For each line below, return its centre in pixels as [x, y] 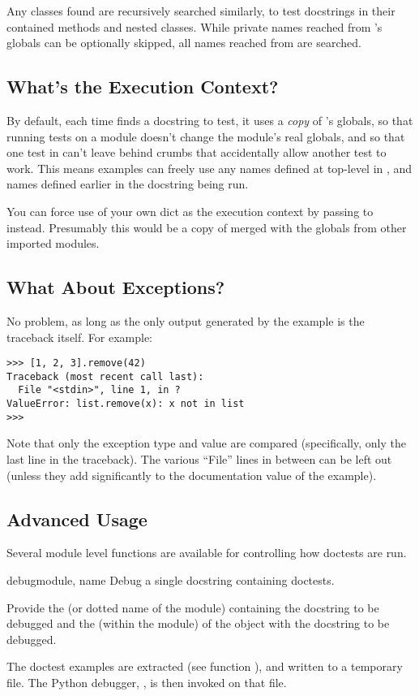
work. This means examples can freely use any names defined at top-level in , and [209, 168]
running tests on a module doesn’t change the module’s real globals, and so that [206, 136]
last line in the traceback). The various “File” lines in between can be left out [199, 459]
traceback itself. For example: [80, 337]
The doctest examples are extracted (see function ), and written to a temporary [205, 666]
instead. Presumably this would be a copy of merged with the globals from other [207, 227]
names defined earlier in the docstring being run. [128, 184]
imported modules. [53, 243]
